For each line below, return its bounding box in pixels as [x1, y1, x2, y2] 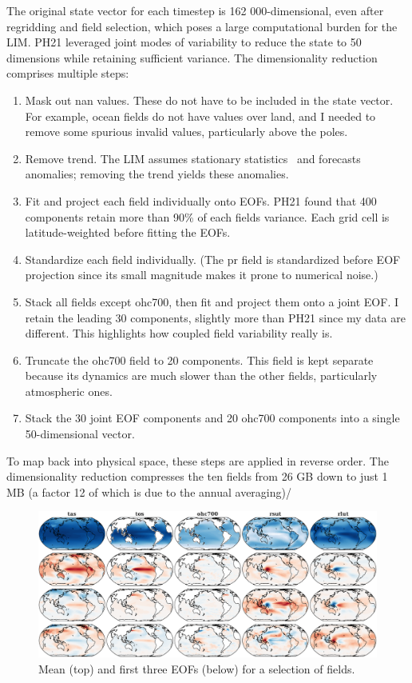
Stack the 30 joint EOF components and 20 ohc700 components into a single [25, 409, 400, 426]
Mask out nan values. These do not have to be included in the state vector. [25, 91, 394, 108]
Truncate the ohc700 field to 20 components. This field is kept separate [25, 351, 374, 368]
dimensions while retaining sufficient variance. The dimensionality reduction [6, 49, 378, 66]
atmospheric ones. [25, 382, 113, 399]
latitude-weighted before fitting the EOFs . [25, 224, 231, 241]
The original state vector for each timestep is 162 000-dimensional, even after [6, 2, 384, 18]
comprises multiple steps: [6, 65, 129, 82]
